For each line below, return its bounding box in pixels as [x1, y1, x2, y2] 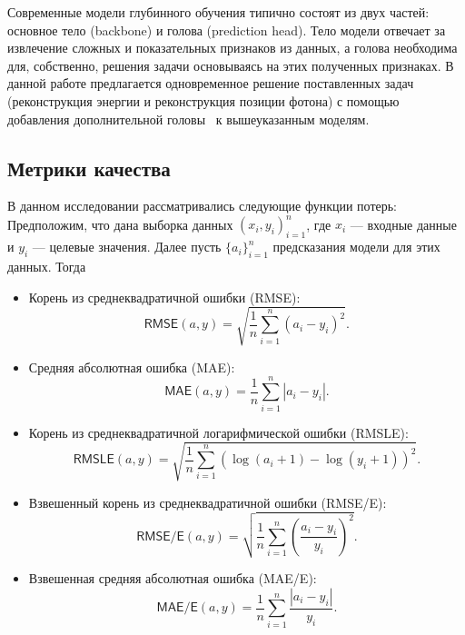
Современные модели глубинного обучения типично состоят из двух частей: [7, 3, 430, 21]
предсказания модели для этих [272, 237, 440, 256]
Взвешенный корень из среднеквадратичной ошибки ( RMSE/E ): [28, 492, 387, 511]
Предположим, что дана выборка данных [7, 214, 233, 233]
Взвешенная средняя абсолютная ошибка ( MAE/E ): [28, 569, 317, 588]
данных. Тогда [7, 257, 86, 276]
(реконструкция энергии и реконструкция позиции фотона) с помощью [7, 91, 400, 110]
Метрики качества [7, 154, 171, 182]
